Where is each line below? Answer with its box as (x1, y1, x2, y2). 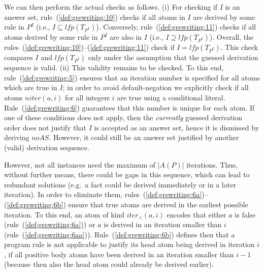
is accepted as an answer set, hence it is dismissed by (94, 122, 259, 132)
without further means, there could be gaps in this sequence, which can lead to (4, 169, 250, 180)
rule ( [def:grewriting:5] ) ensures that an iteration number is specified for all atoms (4, 72, 260, 83)
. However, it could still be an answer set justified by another (49, 132, 239, 143)
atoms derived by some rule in (4, 32, 98, 42)
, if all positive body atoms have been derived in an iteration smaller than (4, 249, 234, 259)
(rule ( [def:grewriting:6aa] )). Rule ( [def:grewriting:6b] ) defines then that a (4, 229, 235, 239)
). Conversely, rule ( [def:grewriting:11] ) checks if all (96, 21, 256, 32)
